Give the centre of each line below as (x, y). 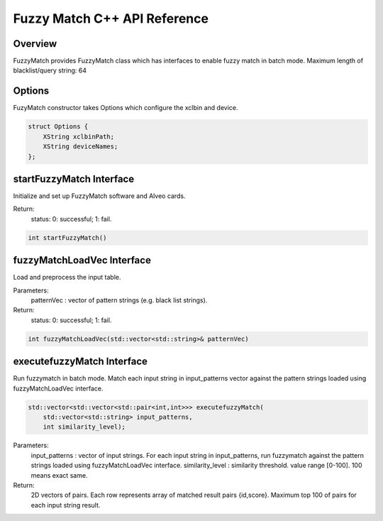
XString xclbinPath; (79, 136)
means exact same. (59, 475)
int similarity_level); (84, 427)
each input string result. (66, 505)
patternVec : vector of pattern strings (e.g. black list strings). (119, 300)
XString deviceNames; (81, 147)
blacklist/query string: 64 (50, 70)
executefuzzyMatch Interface (81, 362)
